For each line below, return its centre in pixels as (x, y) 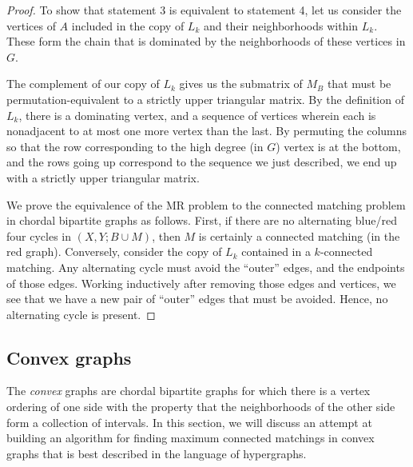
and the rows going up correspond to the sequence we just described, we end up (202, 162)
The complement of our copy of (83, 84)
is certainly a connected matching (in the (299, 235)
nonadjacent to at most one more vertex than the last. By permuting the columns (207, 131)
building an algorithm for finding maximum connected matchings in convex (191, 438)
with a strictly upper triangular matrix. (103, 177)
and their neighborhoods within (281, 25)
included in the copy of (128, 25)
